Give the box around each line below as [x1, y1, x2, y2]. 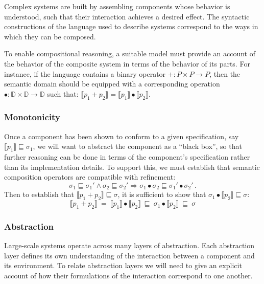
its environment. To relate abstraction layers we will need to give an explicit [4, 260, 242, 271]
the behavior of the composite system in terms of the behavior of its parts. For [4, 58, 250, 69]
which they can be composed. [4, 31, 96, 41]
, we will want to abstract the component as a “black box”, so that [33, 141, 242, 151]
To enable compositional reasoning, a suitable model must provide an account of [4, 48, 255, 59]
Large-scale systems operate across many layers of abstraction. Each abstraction [4, 240, 255, 251]
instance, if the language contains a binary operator [4, 68, 166, 79]
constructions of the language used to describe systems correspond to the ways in [4, 21, 258, 32]
